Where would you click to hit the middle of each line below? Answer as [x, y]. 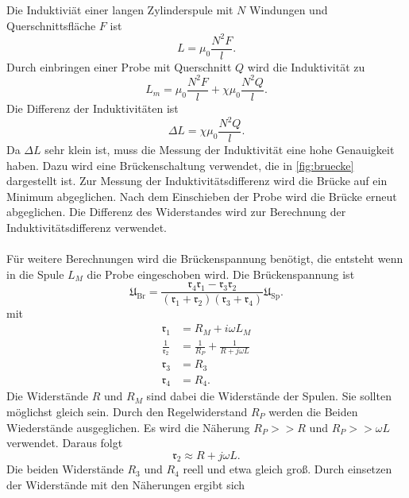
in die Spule [35, 274]
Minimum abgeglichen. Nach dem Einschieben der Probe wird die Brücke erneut [202, 196]
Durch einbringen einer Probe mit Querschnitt [119, 66]
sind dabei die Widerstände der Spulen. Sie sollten [269, 396]
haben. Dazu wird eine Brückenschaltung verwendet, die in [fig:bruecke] [180, 165]
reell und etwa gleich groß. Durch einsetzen [287, 469]
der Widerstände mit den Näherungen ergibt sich [126, 484]
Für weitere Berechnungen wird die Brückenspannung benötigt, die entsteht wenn [205, 259]
